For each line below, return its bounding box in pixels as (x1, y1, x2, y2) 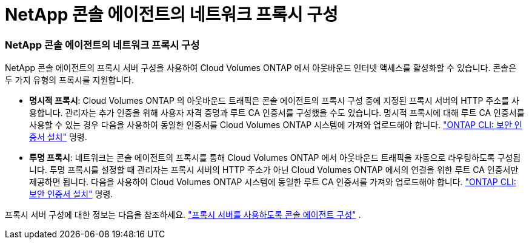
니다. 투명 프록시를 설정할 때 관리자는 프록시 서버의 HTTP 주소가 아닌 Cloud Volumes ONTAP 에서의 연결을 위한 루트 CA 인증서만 (29, 164, 519, 175)
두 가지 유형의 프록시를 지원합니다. (5, 75, 134, 86)
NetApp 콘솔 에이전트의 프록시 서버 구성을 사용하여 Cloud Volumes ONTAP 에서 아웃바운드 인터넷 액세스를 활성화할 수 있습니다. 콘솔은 (5, 63, 517, 73)
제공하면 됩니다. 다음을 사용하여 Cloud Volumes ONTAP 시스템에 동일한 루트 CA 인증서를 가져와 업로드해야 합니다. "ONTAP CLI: (29, 177, 516, 188)
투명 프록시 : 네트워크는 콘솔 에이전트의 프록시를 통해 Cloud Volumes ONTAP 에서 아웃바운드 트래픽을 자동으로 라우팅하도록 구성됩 (29, 152, 521, 163)
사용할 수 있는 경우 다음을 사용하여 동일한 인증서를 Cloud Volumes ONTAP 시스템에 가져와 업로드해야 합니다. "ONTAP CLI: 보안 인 (29, 120, 522, 130)
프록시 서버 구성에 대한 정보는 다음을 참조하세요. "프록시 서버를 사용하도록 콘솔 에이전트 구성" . (5, 209, 361, 220)
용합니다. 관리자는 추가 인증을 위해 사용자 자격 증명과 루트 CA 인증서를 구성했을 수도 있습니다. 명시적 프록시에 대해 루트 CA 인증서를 (29, 107, 525, 118)
